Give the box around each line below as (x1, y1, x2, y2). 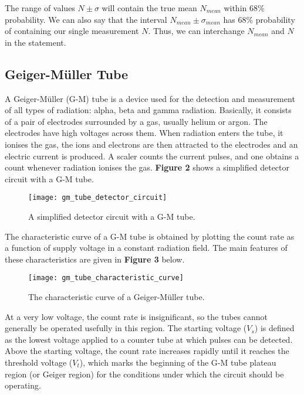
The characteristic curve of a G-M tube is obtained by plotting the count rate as (5, 230, 295, 242)
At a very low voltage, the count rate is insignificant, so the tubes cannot (5, 310, 268, 322)
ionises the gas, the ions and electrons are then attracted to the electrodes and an (5, 138, 298, 150)
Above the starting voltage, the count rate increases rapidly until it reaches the (5, 345, 289, 357)
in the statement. (5, 36, 66, 48)
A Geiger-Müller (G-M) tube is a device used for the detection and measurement (5, 92, 295, 104)
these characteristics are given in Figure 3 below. (5, 253, 185, 265)
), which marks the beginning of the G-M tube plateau (79, 356, 276, 368)
